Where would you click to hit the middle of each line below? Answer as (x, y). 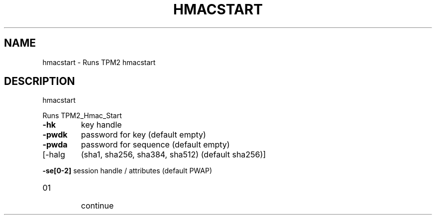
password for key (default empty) (143, 135)
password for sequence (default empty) (155, 145)
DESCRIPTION (40, 81)
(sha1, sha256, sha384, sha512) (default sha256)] (173, 155)
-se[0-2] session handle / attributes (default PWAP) (127, 171)
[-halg (54, 155)
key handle (101, 125)
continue (97, 206)
